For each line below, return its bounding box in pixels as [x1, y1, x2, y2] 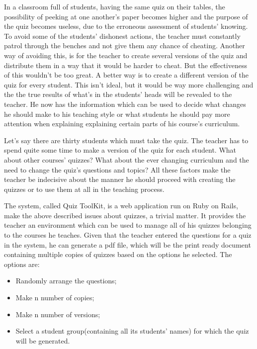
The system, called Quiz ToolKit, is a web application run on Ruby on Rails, [4, 200, 238, 211]
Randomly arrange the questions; [15, 275, 117, 286]
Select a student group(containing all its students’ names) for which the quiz [15, 326, 249, 336]
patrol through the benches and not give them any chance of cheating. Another [4, 40, 245, 51]
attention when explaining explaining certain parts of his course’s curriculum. [4, 118, 240, 129]
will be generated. [15, 335, 70, 346]
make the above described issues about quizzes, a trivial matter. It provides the [4, 210, 246, 220]
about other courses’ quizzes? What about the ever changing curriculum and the [4, 154, 249, 165]
